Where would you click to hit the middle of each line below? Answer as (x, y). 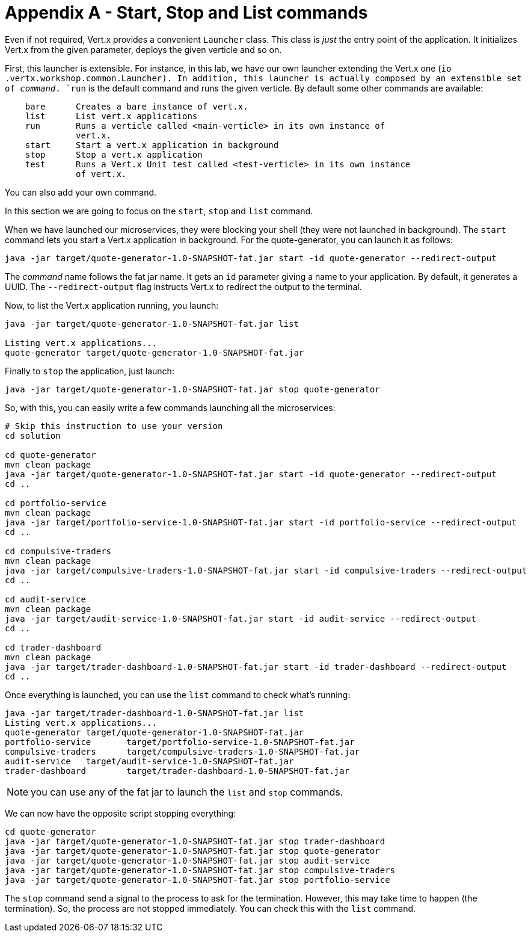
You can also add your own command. (81, 192)
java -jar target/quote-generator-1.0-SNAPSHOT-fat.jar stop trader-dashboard (195, 841)
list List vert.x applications (111, 116)
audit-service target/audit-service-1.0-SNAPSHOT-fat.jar (149, 761)
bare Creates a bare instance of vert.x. (137, 106)
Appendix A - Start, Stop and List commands (186, 13)
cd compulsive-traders (58, 551)
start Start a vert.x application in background (152, 145)
